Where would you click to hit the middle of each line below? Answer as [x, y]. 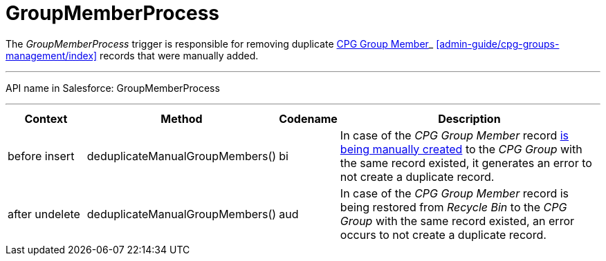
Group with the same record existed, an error [457, 221]
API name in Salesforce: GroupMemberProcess [113, 88]
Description [469, 118]
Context [46, 118]
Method [182, 118]
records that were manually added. [179, 55]
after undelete [44, 214]
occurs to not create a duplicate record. [443, 234]
